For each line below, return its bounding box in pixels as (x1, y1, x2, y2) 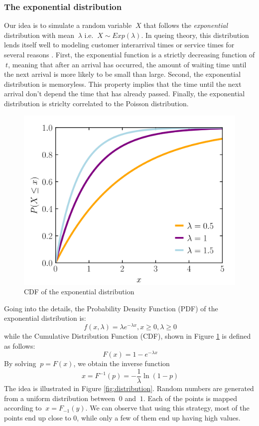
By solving (4, 358, 36, 369)
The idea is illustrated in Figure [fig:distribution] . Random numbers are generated (4, 383, 254, 394)
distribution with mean (4, 29, 74, 40)
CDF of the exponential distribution (24, 286, 134, 297)
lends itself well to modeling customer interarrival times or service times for (4, 39, 235, 50)
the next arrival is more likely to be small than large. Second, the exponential (4, 69, 241, 79)
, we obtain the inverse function (73, 358, 170, 369)
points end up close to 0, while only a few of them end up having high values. (4, 412, 241, 423)
